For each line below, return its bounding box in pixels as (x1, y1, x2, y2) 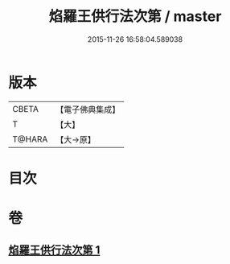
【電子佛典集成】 (55, 104, 121, 115)
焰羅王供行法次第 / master (48, 7, 222, 26)
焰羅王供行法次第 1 (8, 243, 101, 258)
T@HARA (12, 134, 48, 145)
